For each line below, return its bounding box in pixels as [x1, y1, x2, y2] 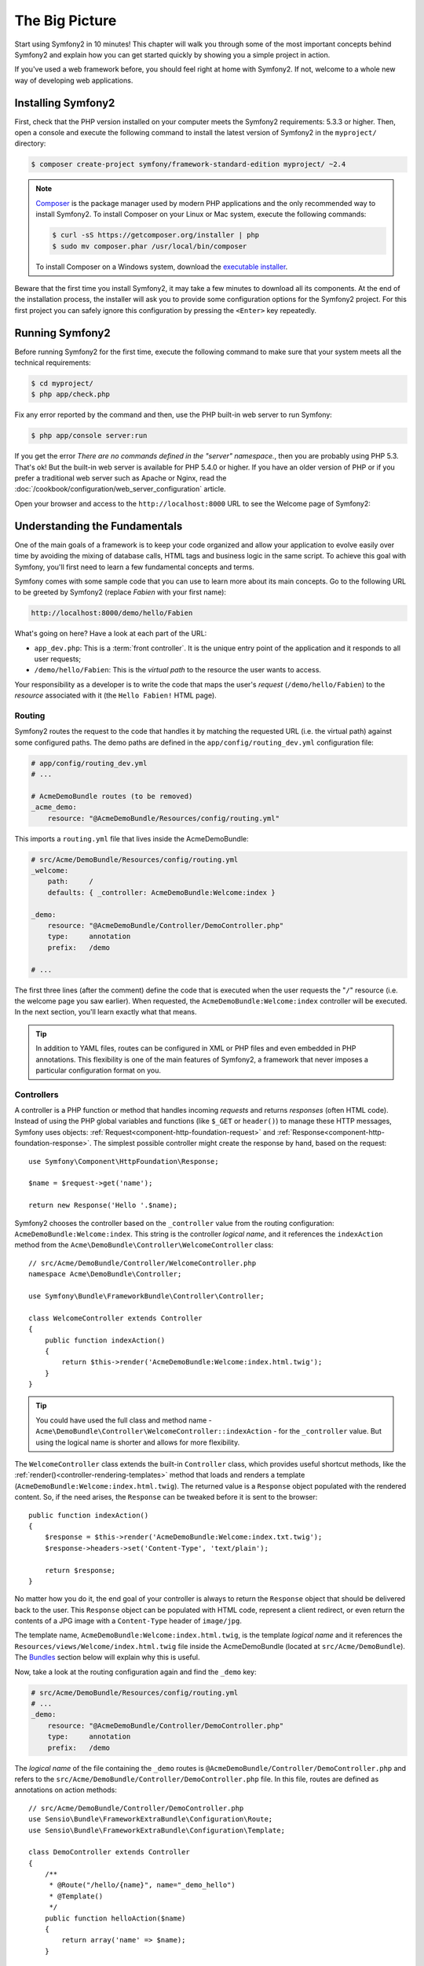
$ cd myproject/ [31, 378, 94, 388]
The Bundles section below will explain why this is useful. [14, 1652, 200, 1662]
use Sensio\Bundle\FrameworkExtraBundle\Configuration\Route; [28, 1815, 273, 1824]
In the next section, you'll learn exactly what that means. [14, 1007, 197, 1017]
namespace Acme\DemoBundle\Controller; [28, 1270, 182, 1279]
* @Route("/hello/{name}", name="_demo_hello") [49, 1880, 236, 1890]
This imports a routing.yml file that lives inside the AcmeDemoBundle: [14, 834, 249, 843]
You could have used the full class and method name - [35, 1416, 212, 1425]
